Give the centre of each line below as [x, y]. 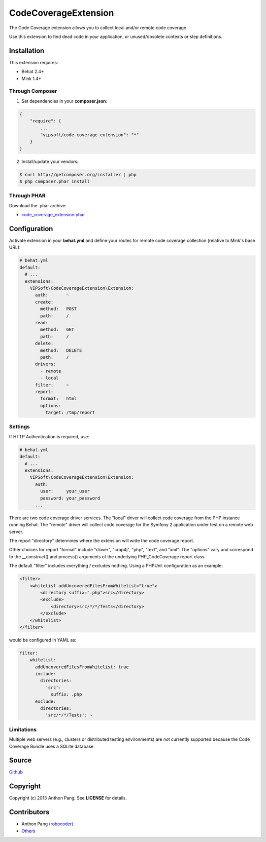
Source [20, 760]
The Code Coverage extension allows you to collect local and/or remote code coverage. [98, 28]
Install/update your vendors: [50, 161]
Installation [27, 51]
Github [16, 772]
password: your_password [70, 498]
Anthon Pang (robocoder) [48, 824]
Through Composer [33, 91]
